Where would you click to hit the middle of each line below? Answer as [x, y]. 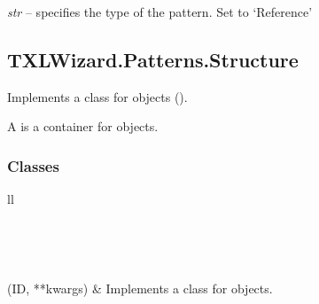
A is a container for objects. [83, 126]
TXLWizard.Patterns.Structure [153, 59]
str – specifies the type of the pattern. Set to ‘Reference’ [160, 12]
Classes [33, 165]
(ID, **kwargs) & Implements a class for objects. [140, 288]
